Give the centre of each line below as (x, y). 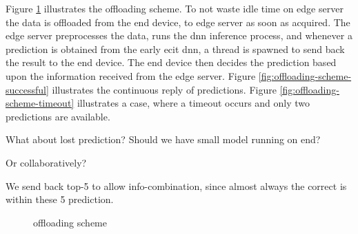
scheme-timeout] (40, 103)
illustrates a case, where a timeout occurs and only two (193, 103)
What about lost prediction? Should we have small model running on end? (163, 139)
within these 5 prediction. (60, 199)
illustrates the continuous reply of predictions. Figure (164, 89)
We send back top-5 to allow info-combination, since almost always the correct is (176, 185)
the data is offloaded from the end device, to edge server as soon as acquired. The (178, 22)
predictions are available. (58, 116)
